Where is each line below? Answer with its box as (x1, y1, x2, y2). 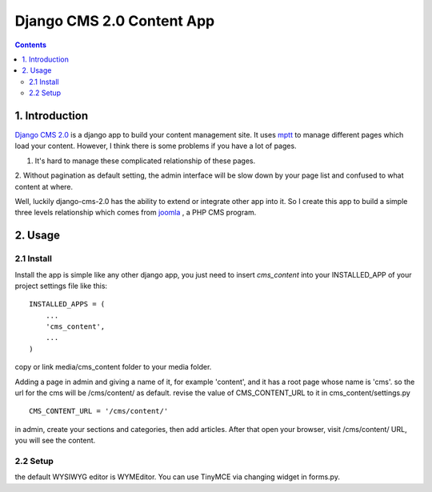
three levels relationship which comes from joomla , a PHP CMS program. (14, 208, 257, 218)
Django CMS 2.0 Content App (14, 12, 215, 30)
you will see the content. (14, 436, 96, 446)
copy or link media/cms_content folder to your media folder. (14, 362, 212, 372)
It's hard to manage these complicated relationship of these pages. (34, 156, 256, 166)
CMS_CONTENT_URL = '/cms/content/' (29, 406, 169, 416)
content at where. (14, 182, 74, 191)
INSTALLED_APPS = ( (29, 300, 106, 309)
